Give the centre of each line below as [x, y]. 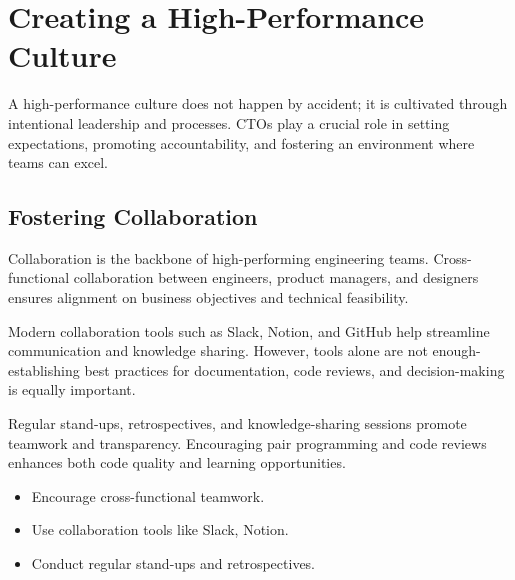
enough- [456, 350]
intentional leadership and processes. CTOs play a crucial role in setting [229, 122]
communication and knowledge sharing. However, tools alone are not [218, 350]
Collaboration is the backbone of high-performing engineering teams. [218, 257]
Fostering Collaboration [133, 216]
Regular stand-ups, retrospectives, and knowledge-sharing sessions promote [237, 423]
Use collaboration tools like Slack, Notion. [160, 529]
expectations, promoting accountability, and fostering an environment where [241, 142]
